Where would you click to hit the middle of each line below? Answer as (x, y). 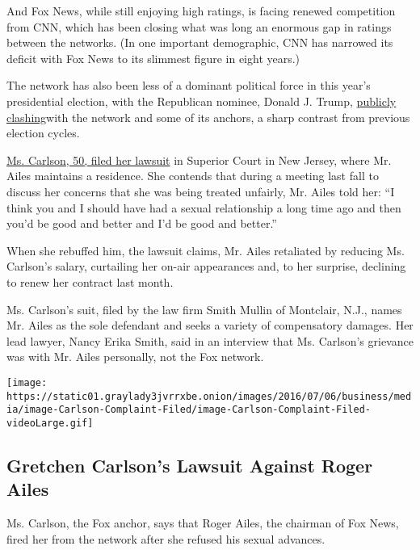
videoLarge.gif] (50, 423)
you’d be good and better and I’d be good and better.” (142, 223)
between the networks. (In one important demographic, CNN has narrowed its (200, 42)
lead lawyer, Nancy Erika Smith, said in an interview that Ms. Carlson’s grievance (210, 340)
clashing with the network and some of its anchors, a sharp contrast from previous (208, 117)
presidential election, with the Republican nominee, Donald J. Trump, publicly (202, 101)
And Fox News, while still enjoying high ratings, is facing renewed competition (201, 10)
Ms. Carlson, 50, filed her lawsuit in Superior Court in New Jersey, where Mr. (199, 160)
